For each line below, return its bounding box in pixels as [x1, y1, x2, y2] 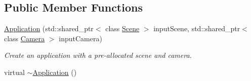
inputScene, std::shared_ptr [153, 23, 240, 34]
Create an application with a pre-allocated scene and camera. [4, 50, 192, 60]
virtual [4, 66, 25, 77]
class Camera [4, 33, 45, 43]
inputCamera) [59, 33, 102, 43]
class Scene [105, 23, 140, 34]
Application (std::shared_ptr [4, 23, 94, 34]
